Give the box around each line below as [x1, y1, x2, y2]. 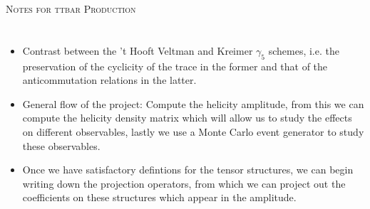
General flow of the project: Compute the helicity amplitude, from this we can [22, 96, 364, 111]
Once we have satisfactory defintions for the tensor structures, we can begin [22, 162, 354, 177]
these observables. [22, 138, 101, 153]
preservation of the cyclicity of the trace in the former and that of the [22, 58, 328, 73]
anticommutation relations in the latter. [22, 73, 197, 87]
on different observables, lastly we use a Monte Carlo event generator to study [22, 124, 364, 139]
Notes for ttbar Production [6, 1, 136, 16]
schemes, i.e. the [268, 43, 339, 58]
